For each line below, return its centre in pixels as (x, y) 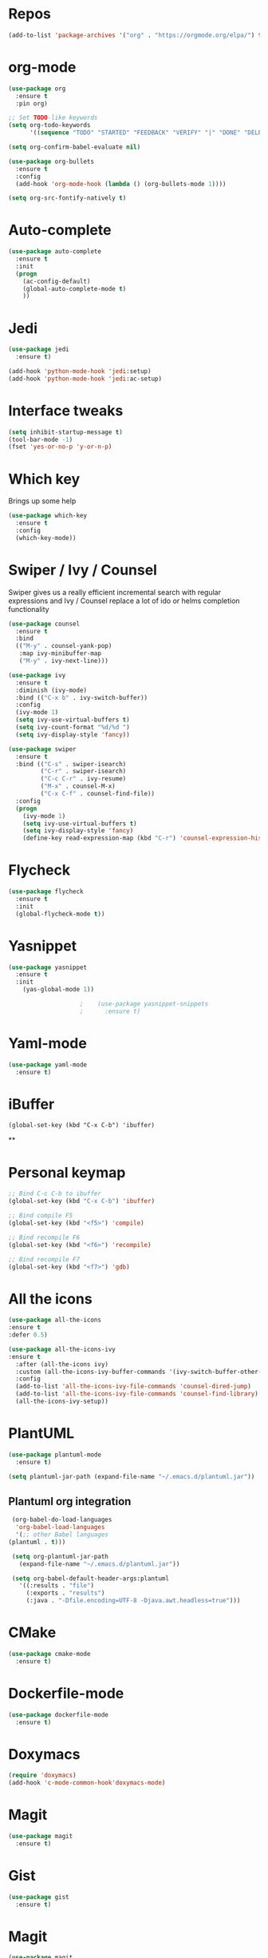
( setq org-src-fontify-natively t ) (67, 198)
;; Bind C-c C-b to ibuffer (55, 1194)
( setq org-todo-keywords (49, 125)
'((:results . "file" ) (56, 1586)
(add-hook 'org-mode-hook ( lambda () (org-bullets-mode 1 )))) (121, 184)
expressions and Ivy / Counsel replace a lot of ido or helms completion (124, 601)
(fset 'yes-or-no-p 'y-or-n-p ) (60, 447)
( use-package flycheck (46, 892)
